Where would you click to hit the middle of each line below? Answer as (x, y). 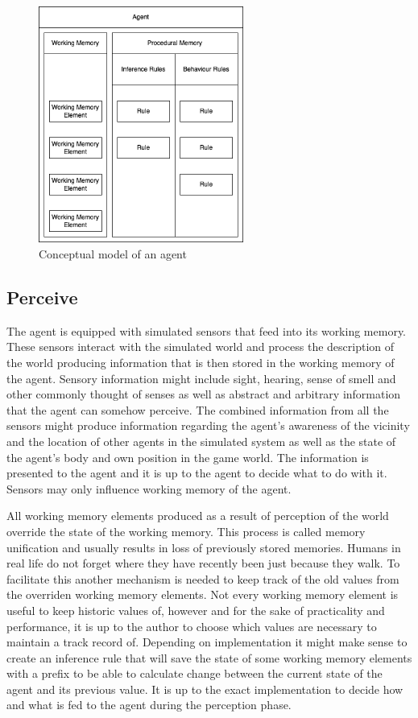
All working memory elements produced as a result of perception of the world (198, 516)
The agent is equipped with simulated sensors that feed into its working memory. (207, 330)
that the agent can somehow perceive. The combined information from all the (198, 409)
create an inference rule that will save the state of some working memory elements (209, 657)
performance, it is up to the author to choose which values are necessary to (192, 626)
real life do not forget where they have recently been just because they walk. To (203, 563)
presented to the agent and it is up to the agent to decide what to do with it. (197, 473)
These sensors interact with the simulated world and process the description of (201, 347)
